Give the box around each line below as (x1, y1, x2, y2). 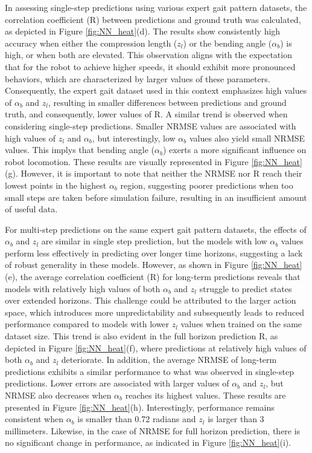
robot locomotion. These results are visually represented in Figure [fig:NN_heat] (5, 155, 302, 168)
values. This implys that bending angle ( (5, 143, 154, 156)
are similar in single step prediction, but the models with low (41, 235, 267, 247)
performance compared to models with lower (5, 318, 170, 330)
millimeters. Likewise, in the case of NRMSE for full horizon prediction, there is (5, 424, 301, 437)
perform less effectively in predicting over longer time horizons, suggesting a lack (5, 246, 303, 259)
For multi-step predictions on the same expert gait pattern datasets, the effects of (5, 223, 307, 235)
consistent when (5, 412, 63, 425)
